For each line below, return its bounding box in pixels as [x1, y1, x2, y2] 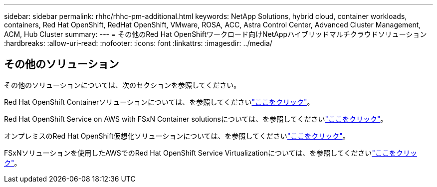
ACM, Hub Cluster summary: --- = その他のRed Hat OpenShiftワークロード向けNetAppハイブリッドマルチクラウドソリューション [4, 30, 427, 38]
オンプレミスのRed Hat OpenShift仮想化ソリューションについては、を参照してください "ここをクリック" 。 [4, 131, 350, 140]
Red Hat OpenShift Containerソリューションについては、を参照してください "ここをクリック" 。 [4, 97, 314, 106]
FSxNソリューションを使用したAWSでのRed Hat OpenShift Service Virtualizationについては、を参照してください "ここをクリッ [4, 148, 417, 157]
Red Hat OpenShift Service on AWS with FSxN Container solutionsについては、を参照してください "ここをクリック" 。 [4, 114, 388, 123]
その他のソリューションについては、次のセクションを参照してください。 [4, 80, 241, 89]
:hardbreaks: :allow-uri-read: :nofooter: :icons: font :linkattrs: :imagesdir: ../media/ [4, 39, 272, 47]
